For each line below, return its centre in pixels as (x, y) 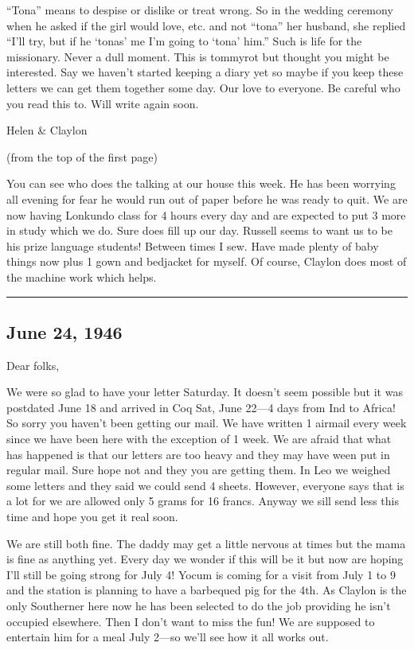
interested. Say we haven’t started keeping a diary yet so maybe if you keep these (205, 72)
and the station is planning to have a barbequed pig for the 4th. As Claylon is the (207, 590)
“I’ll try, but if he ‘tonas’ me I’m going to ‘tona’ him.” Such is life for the (184, 41)
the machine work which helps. (82, 276)
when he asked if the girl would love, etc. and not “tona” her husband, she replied (206, 25)
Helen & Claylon (47, 130)
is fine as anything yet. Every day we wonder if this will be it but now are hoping (205, 559)
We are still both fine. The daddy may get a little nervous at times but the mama (206, 543)
